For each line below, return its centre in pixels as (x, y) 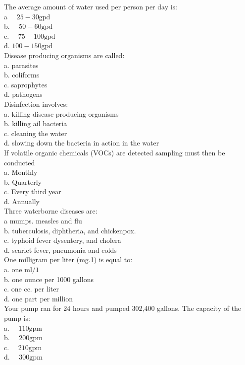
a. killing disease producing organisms (61, 113)
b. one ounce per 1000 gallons (49, 279)
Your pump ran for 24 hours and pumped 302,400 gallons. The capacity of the (123, 308)
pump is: (17, 318)
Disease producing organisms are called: (64, 55)
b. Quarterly (23, 182)
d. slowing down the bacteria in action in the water (82, 143)
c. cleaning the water (36, 133)
